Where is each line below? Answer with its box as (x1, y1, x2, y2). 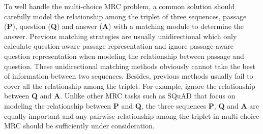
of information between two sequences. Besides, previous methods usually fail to (4, 71, 253, 81)
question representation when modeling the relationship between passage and (4, 50, 244, 61)
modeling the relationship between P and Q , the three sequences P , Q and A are (4, 100, 259, 111)
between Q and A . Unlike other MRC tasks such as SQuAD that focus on (4, 90, 236, 101)
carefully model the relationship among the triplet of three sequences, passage (4, 11, 247, 21)
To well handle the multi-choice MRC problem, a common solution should (4, 1, 235, 11)
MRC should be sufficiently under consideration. (4, 120, 155, 131)
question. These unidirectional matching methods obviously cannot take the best (4, 60, 255, 71)
